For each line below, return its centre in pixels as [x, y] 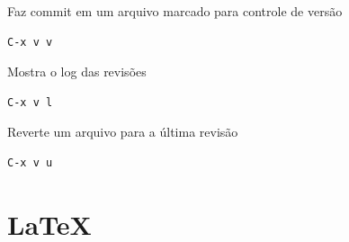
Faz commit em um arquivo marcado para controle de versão [175, 11]
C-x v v [30, 42]
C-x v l [30, 102]
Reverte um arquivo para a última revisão [123, 132]
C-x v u [30, 162]
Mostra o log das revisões [77, 72]
